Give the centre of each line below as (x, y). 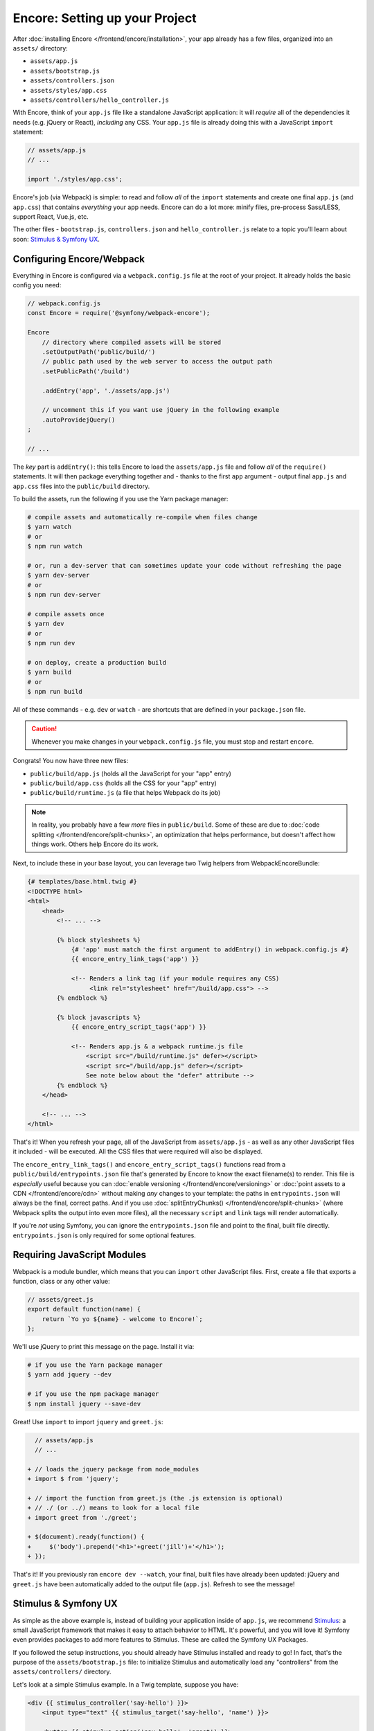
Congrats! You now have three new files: (71, 761)
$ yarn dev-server (59, 575)
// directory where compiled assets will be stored (132, 342)
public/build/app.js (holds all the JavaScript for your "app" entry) (131, 773)
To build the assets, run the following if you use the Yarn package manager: (121, 499)
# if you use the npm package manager (93, 1394)
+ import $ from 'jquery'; (73, 1479)
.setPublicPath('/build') (86, 371)
